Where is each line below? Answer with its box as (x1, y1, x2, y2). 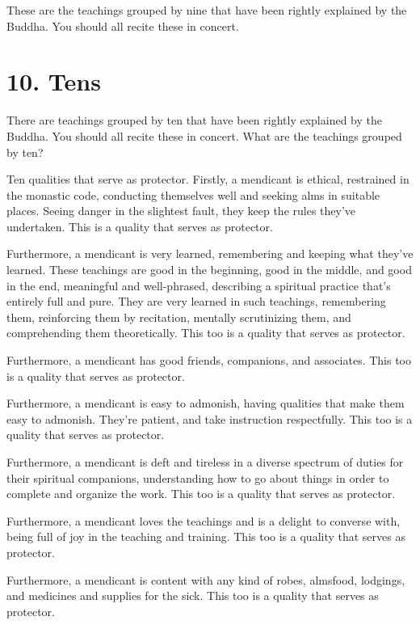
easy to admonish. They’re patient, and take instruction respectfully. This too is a (6, 410, 413, 427)
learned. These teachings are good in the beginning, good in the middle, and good (6, 261, 412, 278)
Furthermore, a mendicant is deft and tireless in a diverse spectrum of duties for (6, 454, 404, 470)
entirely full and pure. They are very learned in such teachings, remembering (6, 293, 386, 310)
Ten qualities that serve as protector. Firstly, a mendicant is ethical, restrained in (6, 171, 409, 188)
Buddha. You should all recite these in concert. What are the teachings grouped (6, 127, 402, 144)
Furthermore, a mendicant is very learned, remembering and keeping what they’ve (6, 245, 414, 262)
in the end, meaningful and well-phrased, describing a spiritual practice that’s (6, 277, 391, 293)
